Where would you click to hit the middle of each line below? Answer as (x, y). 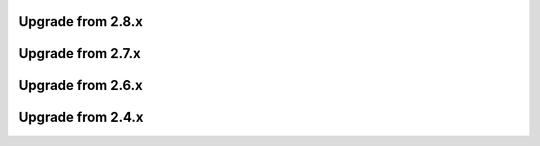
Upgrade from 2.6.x (81, 85)
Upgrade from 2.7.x (79, 53)
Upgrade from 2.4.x (81, 117)
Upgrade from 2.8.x (81, 21)
